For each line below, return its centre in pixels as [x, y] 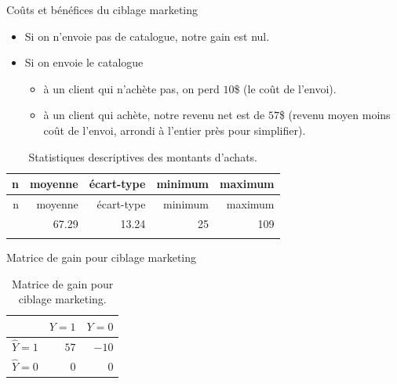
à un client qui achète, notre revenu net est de [154, 115]
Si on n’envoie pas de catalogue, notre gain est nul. [147, 36]
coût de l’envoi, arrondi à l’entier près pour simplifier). [175, 130]
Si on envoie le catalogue [84, 62]
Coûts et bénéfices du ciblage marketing [102, 9]
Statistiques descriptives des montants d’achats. [143, 156]
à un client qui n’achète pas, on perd [131, 88]
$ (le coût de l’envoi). [285, 88]
